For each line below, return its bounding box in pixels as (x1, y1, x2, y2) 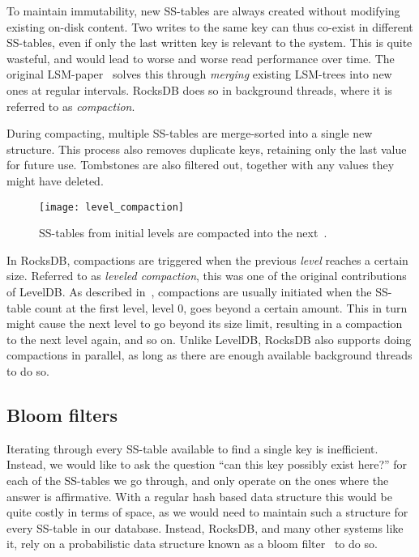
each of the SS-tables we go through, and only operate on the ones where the (6, 471, 389, 488)
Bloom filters (6, 402, 118, 427)
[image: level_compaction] (39, 201, 184, 213)
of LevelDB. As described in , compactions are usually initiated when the (6, 283, 372, 300)
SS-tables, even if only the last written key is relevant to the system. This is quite (6, 34, 413, 51)
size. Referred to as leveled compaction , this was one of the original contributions (6, 267, 407, 284)
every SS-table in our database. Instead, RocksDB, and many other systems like (6, 519, 404, 536)
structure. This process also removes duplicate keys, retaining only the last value (6, 140, 407, 157)
